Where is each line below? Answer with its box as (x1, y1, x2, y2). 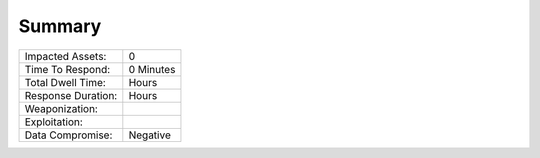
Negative (128, 128, 172, 142)
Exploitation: (24, 115, 84, 129)
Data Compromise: (24, 128, 113, 142)
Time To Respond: (24, 62, 111, 76)
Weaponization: (24, 101, 99, 115)
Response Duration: (24, 88, 118, 102)
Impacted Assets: (24, 49, 107, 63)
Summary (18, 15, 102, 37)
